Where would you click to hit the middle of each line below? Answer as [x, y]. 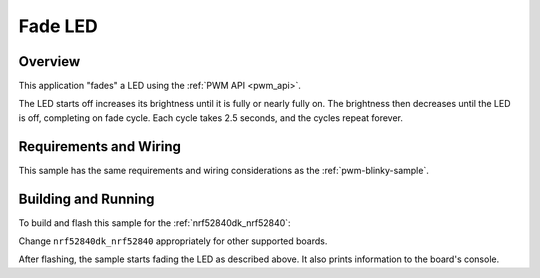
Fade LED [58, 26]
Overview [49, 61]
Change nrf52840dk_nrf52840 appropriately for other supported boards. [173, 241]
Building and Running [86, 198]
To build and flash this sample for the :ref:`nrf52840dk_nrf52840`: [154, 222]
